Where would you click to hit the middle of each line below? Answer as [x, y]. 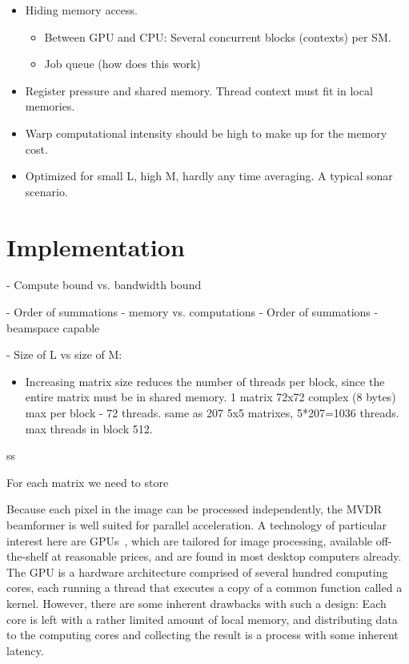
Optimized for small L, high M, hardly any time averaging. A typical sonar [209, 176]
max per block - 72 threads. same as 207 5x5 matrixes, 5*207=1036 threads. [212, 413]
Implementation [96, 246]
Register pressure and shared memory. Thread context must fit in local [199, 90]
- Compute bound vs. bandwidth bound [104, 285]
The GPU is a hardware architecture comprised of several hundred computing [197, 571]
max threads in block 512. [89, 428]
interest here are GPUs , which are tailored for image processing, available [190, 540]
